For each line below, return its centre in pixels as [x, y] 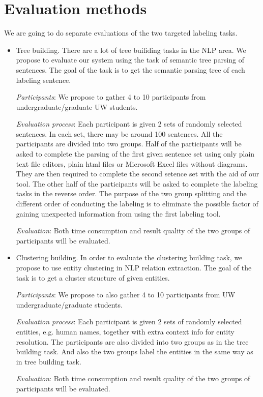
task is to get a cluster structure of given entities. [93, 277]
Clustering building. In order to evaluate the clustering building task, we [129, 257]
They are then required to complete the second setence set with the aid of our [138, 174]
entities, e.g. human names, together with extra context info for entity [125, 331]
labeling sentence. [43, 80]
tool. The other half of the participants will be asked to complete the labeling [137, 183]
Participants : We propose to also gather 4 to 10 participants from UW [126, 295]
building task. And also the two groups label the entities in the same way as [135, 352]
